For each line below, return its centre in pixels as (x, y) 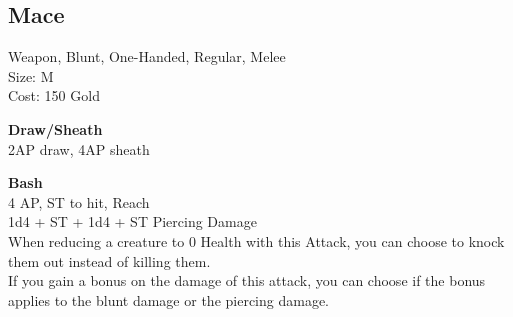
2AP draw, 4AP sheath (79, 148)
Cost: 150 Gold (54, 95)
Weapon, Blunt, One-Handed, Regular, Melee (147, 56)
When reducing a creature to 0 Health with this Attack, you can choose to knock (256, 240)
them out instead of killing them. (109, 260)
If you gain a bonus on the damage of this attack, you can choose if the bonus (247, 280)
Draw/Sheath (55, 128)
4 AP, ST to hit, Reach (79, 201)
